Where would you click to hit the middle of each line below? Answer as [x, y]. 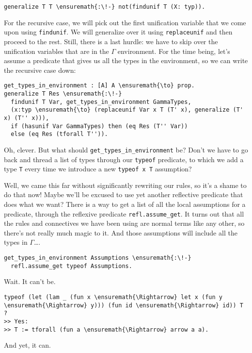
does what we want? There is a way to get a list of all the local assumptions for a [125, 204]
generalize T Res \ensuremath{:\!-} [63, 93]
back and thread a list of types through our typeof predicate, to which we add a [124, 159]
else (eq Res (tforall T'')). [59, 134]
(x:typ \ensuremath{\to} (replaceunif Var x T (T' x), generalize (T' [127, 110]
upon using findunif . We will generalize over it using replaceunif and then [118, 32]
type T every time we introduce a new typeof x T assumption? [98, 169]
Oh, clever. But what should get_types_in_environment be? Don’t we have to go [126, 149]
